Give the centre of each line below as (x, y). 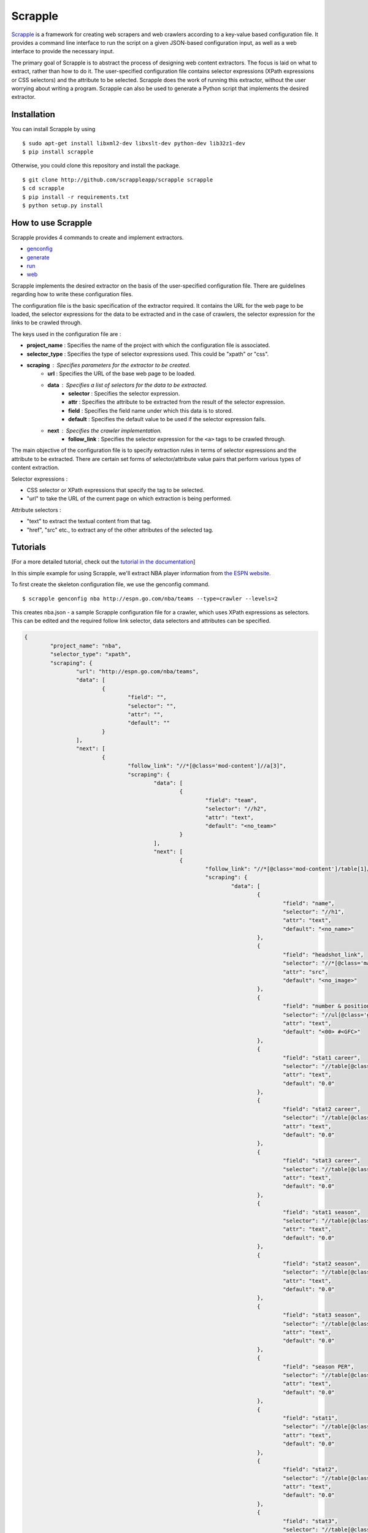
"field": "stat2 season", (322, 1263)
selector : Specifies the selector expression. (124, 394)
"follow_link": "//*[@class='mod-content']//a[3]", (207, 766)
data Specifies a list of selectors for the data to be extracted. (128, 385)
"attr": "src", (305, 972)
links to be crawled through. (47, 323)
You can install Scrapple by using (53, 129)
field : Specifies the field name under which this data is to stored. (151, 410)
